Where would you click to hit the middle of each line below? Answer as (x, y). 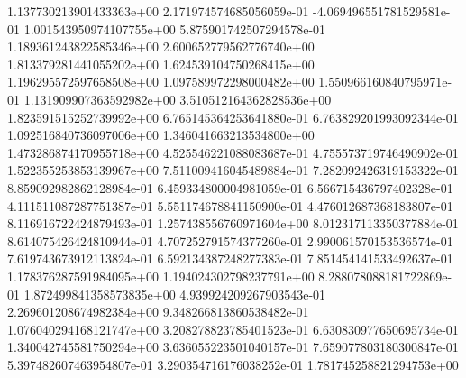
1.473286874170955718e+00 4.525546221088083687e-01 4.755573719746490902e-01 (233, 152)
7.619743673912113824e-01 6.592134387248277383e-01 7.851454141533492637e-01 (230, 258)
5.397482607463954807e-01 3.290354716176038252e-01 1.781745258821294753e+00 (233, 364)
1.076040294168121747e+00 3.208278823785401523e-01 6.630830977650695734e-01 (233, 329)
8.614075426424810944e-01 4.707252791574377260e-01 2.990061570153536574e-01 (230, 240)
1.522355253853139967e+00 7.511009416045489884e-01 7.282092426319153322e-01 (233, 170)
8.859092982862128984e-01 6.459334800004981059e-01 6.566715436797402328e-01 (230, 187)
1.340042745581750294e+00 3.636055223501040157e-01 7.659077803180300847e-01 (233, 347)
